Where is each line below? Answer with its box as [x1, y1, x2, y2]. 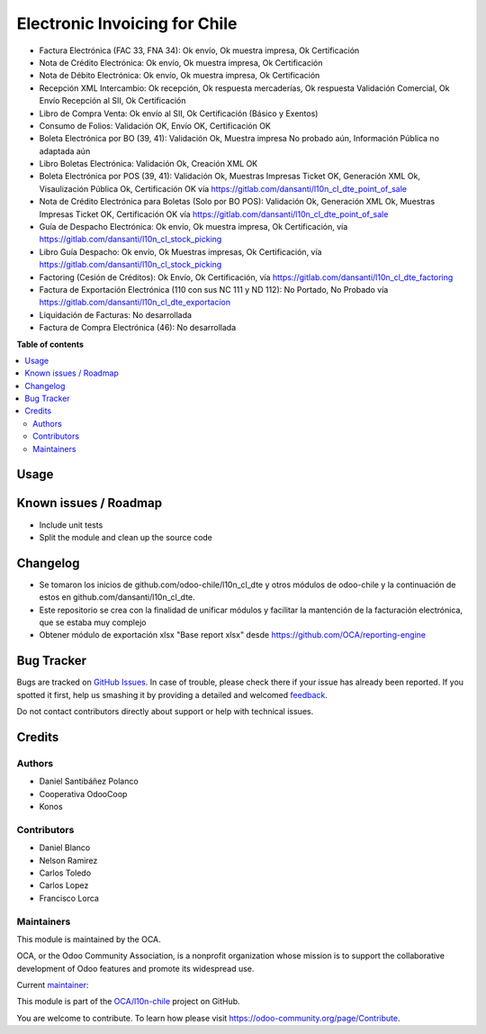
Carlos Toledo [39, 867, 92, 878]
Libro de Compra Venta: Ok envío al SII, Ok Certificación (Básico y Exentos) [39, 108, 319, 119]
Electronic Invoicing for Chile [16, 14, 238, 33]
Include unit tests [39, 519, 103, 531]
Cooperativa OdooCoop [39, 788, 128, 799]
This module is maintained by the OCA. [16, 933, 161, 945]
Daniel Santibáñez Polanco [39, 775, 139, 787]
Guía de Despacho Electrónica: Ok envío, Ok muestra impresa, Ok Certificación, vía [39, 222, 348, 232]
